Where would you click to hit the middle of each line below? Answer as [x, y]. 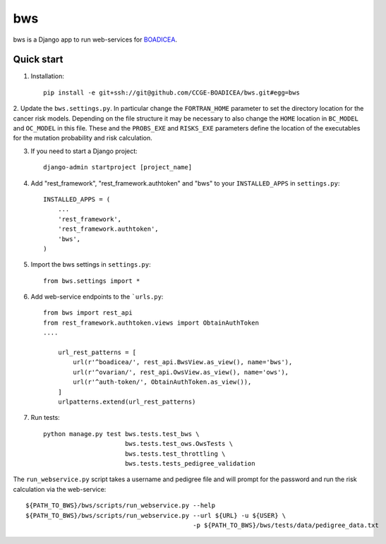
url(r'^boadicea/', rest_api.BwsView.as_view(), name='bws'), [183, 362]
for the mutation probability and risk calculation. [83, 138]
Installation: [48, 76]
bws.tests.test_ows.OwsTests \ [179, 444]
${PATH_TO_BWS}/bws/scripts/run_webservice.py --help [120, 506]
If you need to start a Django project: [84, 151]
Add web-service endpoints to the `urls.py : [97, 297]
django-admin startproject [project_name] [118, 167]
